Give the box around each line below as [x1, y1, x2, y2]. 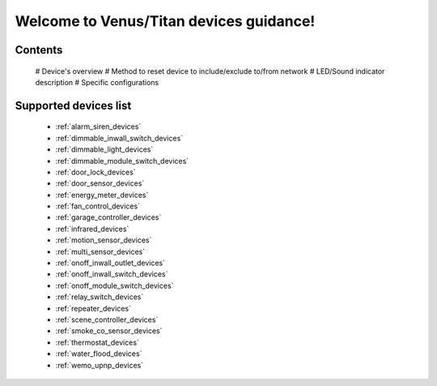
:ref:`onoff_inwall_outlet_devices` [55, 258, 166, 268]
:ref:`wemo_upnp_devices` [55, 360, 144, 370]
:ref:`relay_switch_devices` [55, 292, 144, 302]
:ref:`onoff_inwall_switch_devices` [55, 269, 168, 279]
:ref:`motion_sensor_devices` [55, 235, 152, 245]
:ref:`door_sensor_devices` [55, 178, 145, 188]
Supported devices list [15, 98, 132, 113]
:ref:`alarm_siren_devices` [55, 122, 142, 131]
